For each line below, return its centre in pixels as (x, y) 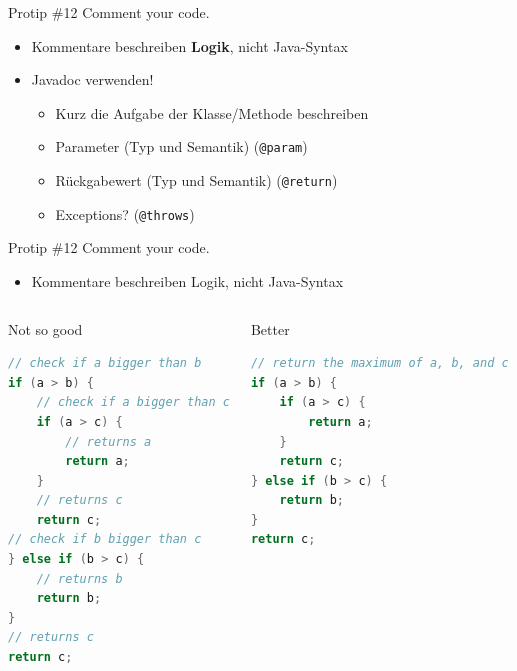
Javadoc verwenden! (92, 79)
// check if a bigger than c (133, 402)
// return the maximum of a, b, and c (379, 363)
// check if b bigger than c (105, 539)
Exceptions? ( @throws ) (125, 213)
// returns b (79, 578)
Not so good (45, 328)
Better (270, 328)
